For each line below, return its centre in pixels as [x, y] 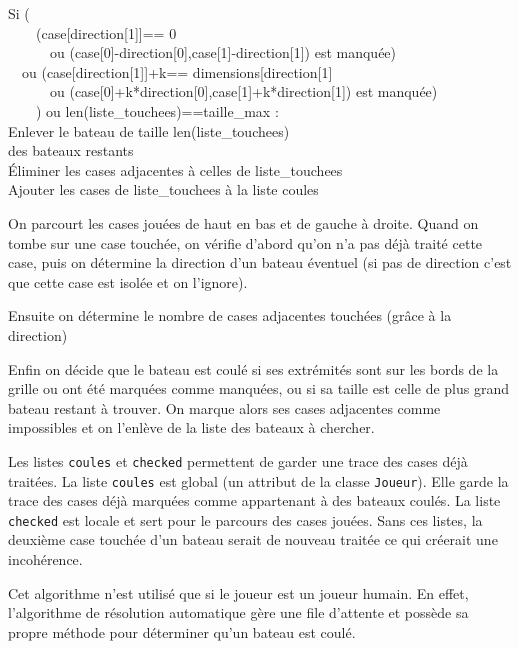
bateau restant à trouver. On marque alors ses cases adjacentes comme [224, 407]
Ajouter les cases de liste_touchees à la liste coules [163, 189]
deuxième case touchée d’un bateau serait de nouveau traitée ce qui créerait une [253, 539]
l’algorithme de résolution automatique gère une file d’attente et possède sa [238, 612]
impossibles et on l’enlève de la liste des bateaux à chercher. [191, 427]
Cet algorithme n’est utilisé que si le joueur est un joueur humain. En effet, [238, 592]
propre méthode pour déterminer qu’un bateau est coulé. [182, 631]
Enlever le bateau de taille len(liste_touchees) [149, 130]
